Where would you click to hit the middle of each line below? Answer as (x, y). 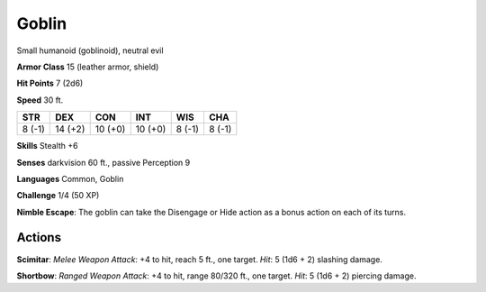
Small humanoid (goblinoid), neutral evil (90, 50)
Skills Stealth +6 (47, 146)
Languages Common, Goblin (70, 178)
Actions (39, 237)
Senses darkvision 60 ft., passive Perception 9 (103, 162)
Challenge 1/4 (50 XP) (58, 196)
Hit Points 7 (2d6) (50, 83)
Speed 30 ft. (40, 100)
